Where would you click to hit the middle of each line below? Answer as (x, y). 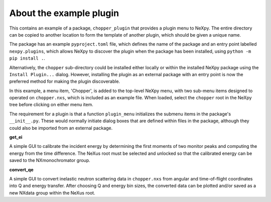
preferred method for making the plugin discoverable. (65, 81)
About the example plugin (64, 13)
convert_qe (21, 169)
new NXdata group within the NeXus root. (52, 192)
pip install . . (27, 58)
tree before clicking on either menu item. (51, 105)
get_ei (16, 137)
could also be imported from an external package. (61, 128)
